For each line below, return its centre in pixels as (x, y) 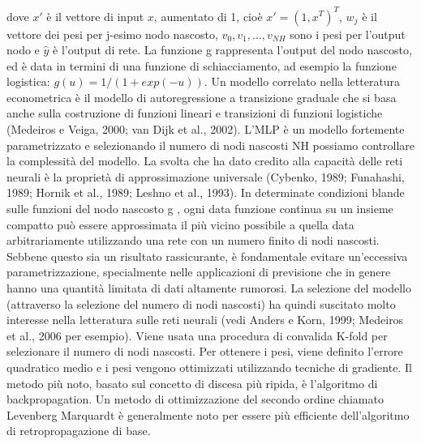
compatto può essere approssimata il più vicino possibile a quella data (180, 224)
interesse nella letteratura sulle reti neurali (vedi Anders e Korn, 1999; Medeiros (205, 320)
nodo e (23, 50)
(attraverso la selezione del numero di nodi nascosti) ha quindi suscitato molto (201, 303)
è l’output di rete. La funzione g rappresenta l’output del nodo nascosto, (232, 50)
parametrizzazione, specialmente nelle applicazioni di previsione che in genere (199, 272)
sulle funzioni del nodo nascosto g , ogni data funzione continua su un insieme (200, 209)
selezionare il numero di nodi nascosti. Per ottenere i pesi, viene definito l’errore (205, 351)
